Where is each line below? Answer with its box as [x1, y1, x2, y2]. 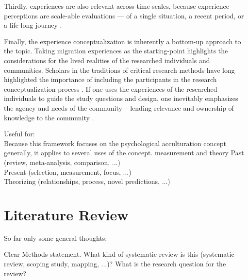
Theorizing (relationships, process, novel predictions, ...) [4, 176, 170, 186]
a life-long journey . [4, 20, 62, 30]
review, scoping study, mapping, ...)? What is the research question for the [4, 259, 226, 268]
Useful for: [4, 129, 35, 139]
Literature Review [4, 204, 129, 224]
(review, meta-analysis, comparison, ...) [4, 157, 120, 167]
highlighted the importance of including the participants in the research [4, 74, 217, 84]
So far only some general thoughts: [4, 232, 107, 243]
